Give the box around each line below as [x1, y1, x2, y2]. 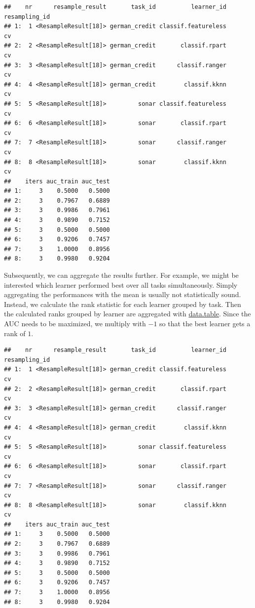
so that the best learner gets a [159, 318, 251, 328]
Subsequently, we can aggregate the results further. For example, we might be [4, 270, 239, 280]
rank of [4, 328, 26, 338]
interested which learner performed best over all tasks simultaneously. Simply [4, 279, 238, 290]
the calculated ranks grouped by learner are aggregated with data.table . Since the [4, 308, 251, 319]
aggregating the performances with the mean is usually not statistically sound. [4, 289, 241, 300]
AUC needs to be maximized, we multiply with [4, 318, 146, 328]
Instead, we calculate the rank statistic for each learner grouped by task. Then [4, 299, 241, 309]
